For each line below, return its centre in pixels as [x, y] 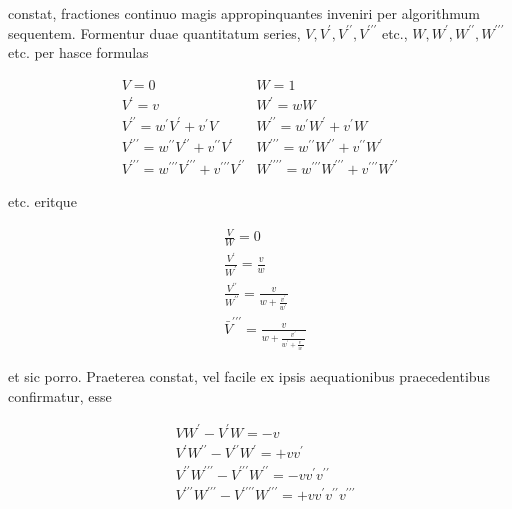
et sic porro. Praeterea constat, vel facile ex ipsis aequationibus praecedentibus [249, 376]
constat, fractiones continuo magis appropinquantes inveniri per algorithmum [244, 13]
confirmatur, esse [60, 395]
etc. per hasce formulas [78, 52]
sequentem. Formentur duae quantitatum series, [154, 32]
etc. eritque [42, 200]
